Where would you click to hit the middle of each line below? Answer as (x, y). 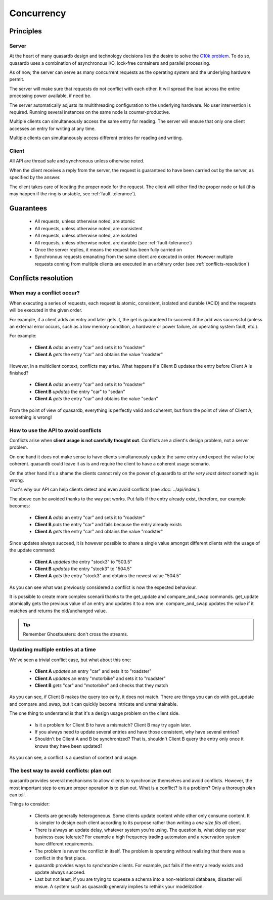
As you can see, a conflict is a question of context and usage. (74, 758)
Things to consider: (30, 804)
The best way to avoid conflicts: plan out (60, 770)
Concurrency (38, 13)
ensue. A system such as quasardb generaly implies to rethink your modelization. (119, 886)
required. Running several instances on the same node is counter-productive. (90, 112)
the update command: (32, 550)
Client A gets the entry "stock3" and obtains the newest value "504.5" (108, 576)
